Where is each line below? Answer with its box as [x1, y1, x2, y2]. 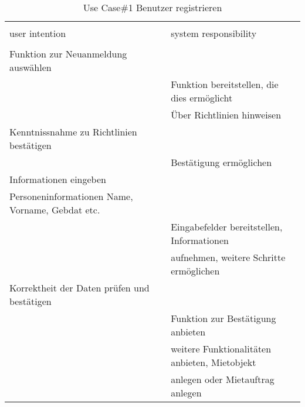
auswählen [9, 60, 52, 74]
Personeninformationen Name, [9, 189, 133, 203]
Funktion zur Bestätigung [171, 311, 276, 325]
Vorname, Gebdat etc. [9, 203, 100, 216]
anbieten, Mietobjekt [171, 355, 256, 369]
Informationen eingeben [9, 172, 106, 186]
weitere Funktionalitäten [171, 342, 272, 355]
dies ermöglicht [171, 91, 233, 104]
